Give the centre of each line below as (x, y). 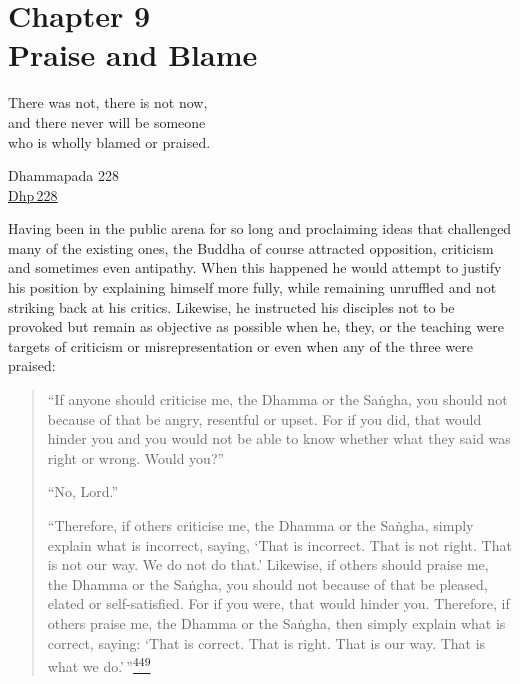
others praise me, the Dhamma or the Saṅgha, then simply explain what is (276, 622)
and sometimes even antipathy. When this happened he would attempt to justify (255, 267)
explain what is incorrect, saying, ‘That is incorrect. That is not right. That (279, 544)
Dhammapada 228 (64, 175)
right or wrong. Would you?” (136, 457)
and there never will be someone (107, 121)
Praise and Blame (133, 54)
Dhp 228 (33, 194)
